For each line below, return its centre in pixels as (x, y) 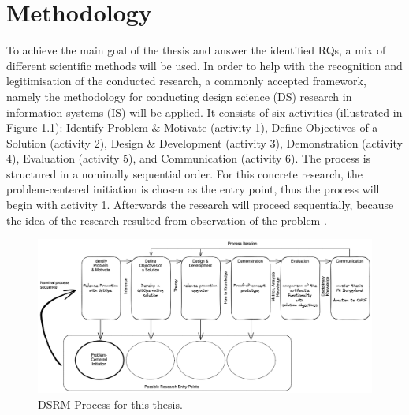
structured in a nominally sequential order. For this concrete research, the (184, 173)
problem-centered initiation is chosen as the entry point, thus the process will (193, 189)
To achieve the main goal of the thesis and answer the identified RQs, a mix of (196, 50)
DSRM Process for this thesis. (110, 404)
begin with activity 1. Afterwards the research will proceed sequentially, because (200, 205)
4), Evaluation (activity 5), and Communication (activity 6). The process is (189, 158)
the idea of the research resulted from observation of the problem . (167, 220)
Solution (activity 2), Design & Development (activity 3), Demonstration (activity (204, 142)
